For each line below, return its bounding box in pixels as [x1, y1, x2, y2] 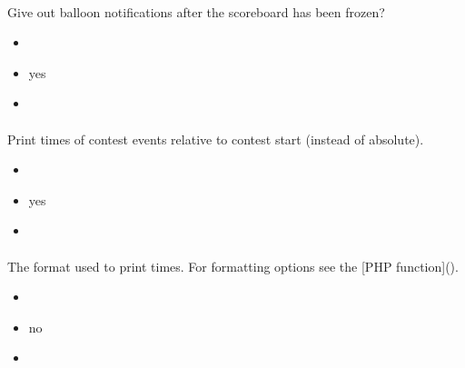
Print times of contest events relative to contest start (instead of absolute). [7, 129, 424, 148]
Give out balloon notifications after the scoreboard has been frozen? [7, 2, 385, 21]
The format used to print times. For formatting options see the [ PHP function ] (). [7, 256, 459, 275]
